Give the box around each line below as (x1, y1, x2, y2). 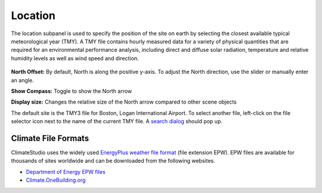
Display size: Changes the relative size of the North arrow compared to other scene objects (11, 98, 237, 105)
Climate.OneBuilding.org (26, 176, 86, 184)
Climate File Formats (11, 133, 89, 143)
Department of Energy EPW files (26, 168, 106, 175)
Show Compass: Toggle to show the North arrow (11, 87, 132, 95)
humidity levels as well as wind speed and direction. (11, 54, 139, 62)
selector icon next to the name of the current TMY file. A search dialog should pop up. (11, 118, 223, 125)
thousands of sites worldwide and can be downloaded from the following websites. (11, 157, 215, 164)
